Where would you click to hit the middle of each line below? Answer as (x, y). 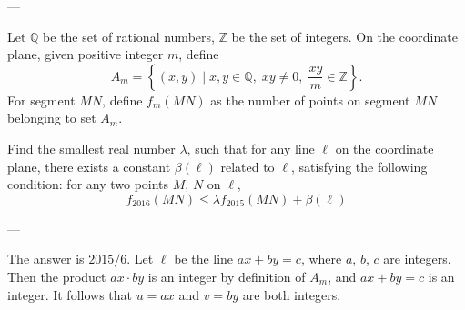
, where (321, 259)
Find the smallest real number (91, 148)
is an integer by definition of (227, 276)
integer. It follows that (70, 294)
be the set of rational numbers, (129, 36)
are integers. (417, 259)
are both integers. (292, 294)
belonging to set (52, 118)
